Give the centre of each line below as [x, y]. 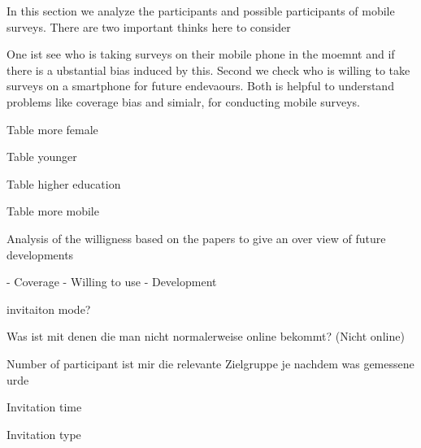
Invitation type [44, 434]
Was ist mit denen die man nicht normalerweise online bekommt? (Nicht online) [206, 336]
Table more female [52, 129]
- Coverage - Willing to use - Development [112, 282]
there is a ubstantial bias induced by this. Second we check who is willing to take [208, 70]
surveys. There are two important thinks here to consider [149, 26]
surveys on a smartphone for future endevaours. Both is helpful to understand [200, 86]
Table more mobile [53, 211]
